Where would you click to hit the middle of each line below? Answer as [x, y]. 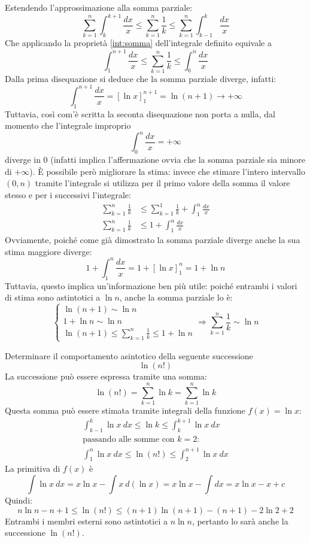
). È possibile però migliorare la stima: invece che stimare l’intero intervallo [168, 171]
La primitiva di [33, 468]
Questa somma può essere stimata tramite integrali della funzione [125, 410]
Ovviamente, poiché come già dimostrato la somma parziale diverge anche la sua [153, 240]
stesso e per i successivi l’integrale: [68, 195]
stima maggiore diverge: [48, 251]
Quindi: [19, 500]
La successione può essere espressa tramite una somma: [106, 376]
